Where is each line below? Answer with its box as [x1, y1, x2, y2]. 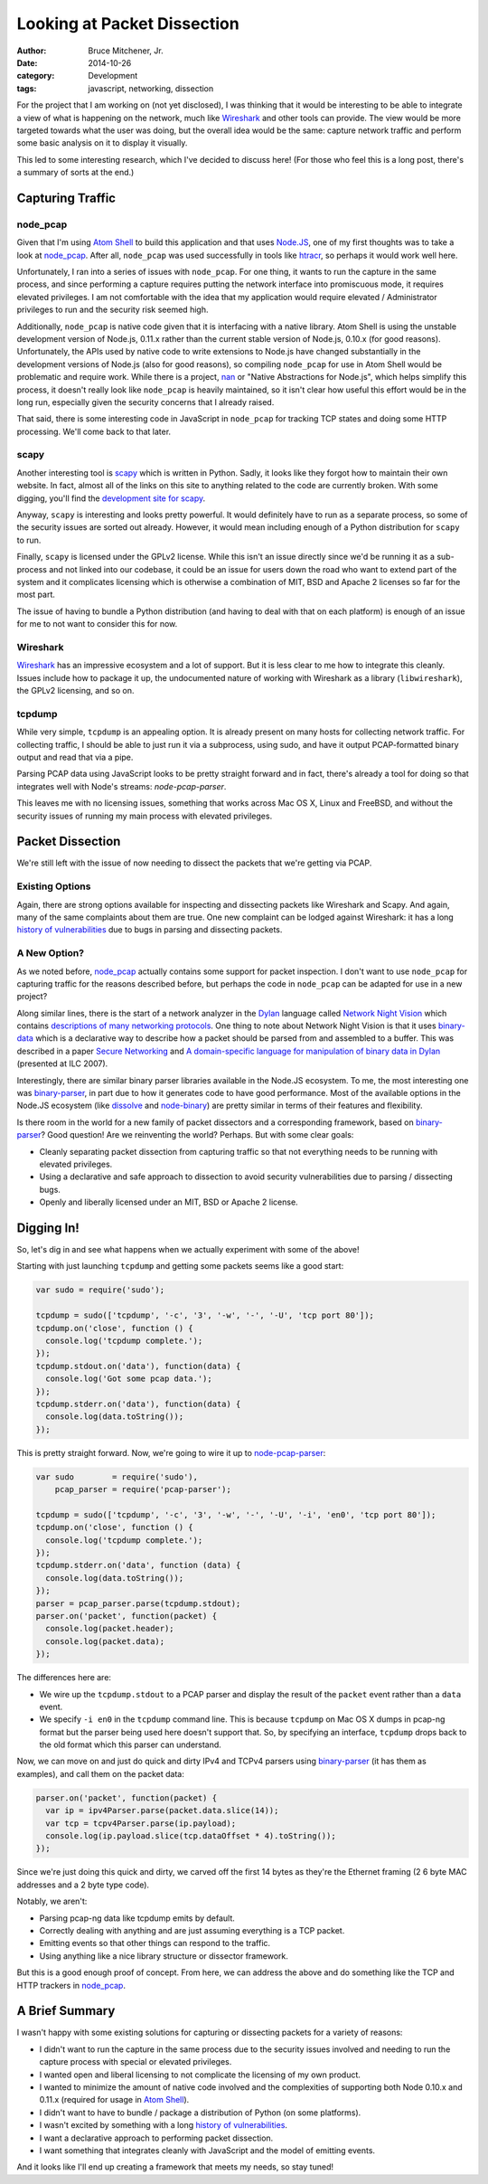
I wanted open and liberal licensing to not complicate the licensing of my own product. [39, 2069, 361, 2080]
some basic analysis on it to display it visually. [16, 137, 188, 148]
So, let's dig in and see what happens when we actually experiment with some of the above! [16, 1244, 361, 1255]
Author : [16, 45, 47, 56]
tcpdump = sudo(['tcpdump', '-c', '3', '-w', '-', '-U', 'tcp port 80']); [35, 1310, 375, 1320]
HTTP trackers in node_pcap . [16, 1980, 127, 1990]
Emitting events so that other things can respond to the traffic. [39, 1938, 271, 1949]
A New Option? [16, 947, 85, 960]
